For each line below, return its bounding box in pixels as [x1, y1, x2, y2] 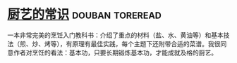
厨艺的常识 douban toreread [7, 6, 162, 22]
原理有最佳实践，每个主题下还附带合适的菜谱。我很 [71, 39, 221, 48]
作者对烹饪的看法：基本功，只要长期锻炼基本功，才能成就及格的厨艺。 [13, 48, 217, 57]
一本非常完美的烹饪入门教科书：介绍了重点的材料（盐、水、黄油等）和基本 [7, 31, 224, 39]
